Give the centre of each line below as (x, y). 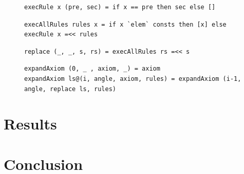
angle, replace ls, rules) (70, 89)
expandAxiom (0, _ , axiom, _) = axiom (92, 69)
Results (30, 124)
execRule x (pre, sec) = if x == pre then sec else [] (120, 7)
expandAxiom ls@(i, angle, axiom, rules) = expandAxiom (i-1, (133, 79)
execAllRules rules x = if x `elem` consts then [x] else (125, 24)
